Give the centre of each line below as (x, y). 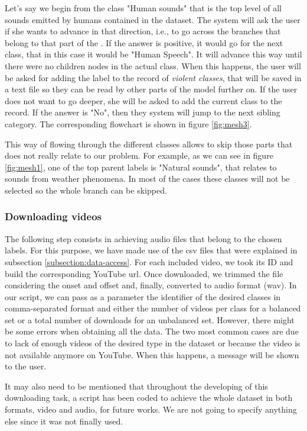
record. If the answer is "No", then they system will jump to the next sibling (143, 112)
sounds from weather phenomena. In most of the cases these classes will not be (147, 178)
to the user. (26, 366)
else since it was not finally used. (64, 421)
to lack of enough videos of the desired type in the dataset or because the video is (153, 343)
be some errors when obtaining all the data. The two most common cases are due (152, 331)
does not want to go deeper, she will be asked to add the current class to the (143, 100)
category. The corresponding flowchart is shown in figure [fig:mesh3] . (128, 123)
